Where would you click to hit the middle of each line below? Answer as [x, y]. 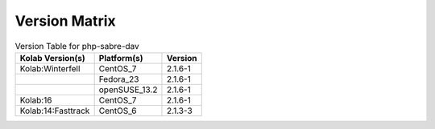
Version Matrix [65, 21]
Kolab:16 [36, 100]
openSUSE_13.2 [128, 90]
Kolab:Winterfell [50, 68]
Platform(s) [121, 58]
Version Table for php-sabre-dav [77, 46]
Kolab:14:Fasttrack [55, 111]
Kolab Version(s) [53, 58]
